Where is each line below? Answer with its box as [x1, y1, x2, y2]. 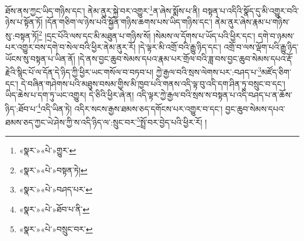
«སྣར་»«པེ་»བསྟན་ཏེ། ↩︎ [19, 163, 88, 176]
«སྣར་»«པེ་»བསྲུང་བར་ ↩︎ [19, 222, 93, 235]
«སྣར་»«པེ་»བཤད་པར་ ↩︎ [19, 183, 93, 195]
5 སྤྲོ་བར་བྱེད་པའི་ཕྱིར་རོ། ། [137, 114, 207, 128]
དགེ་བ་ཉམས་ [257, 29, 295, 41]
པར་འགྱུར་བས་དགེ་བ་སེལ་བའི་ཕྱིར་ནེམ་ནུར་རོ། [5, 41, 136, 53]
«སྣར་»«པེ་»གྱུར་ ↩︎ [19, 144, 76, 156]
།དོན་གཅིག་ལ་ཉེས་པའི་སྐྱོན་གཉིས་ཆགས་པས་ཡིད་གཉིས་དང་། [45, 16, 212, 28]
